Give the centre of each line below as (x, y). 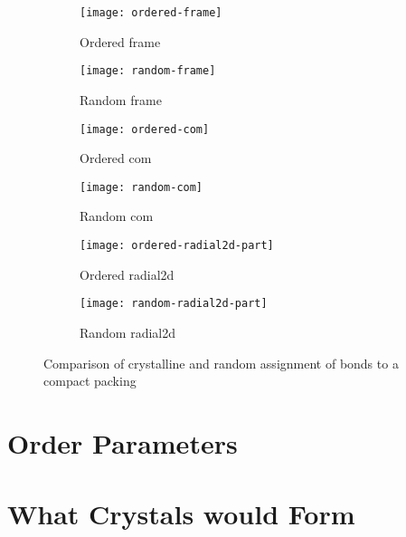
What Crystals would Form (181, 514)
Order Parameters (123, 442)
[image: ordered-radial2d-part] (177, 245)
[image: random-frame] (148, 71)
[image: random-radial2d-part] (174, 304)
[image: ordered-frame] (151, 13)
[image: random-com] (142, 187)
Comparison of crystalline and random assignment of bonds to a (221, 363)
